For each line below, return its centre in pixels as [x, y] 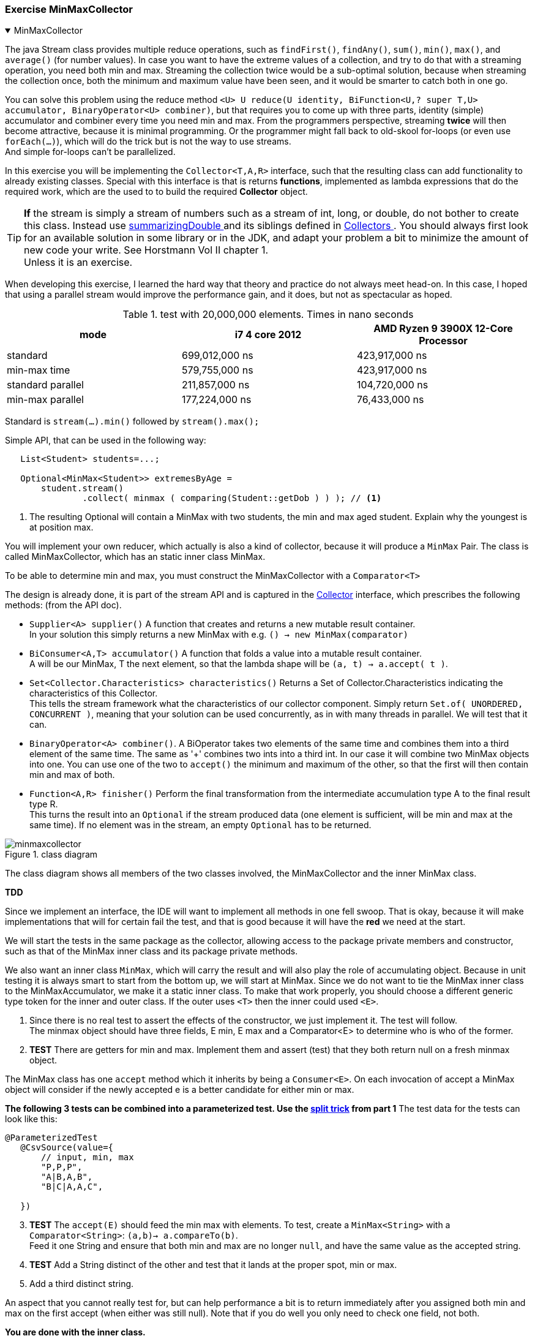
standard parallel [45, 385]
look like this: [31, 1119]
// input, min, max [88, 1157]
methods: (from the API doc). [63, 605]
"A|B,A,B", [67, 1177]
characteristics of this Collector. [94, 693]
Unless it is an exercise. [78, 262]
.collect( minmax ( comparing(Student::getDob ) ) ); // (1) [232, 498]
